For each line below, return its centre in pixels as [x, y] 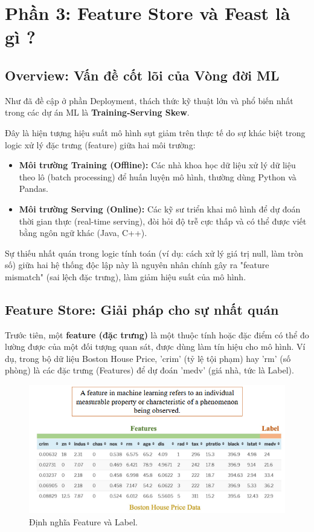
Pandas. [34, 189]
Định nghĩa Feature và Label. [83, 521]
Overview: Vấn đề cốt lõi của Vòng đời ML [142, 75]
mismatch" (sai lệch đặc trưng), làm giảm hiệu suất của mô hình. [126, 276]
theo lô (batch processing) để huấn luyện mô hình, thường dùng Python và [158, 176]
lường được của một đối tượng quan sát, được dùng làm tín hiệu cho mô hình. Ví [155, 346]
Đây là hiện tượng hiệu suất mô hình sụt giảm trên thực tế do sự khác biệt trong [155, 132]
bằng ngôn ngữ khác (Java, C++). [83, 233]
